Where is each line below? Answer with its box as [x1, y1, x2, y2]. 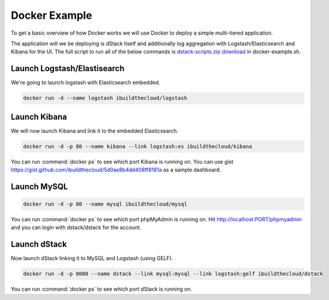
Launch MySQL [11, 181, 68, 191]
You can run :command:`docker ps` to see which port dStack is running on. [11, 285, 192, 293]
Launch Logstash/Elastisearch [11, 63, 125, 73]
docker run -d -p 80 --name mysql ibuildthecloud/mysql [23, 201, 188, 208]
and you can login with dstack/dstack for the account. [11, 224, 141, 231]
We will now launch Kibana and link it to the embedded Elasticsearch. [11, 127, 179, 134]
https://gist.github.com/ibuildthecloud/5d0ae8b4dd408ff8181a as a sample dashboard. [11, 166, 221, 173]
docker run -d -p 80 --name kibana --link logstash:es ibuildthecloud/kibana [23, 143, 252, 150]
